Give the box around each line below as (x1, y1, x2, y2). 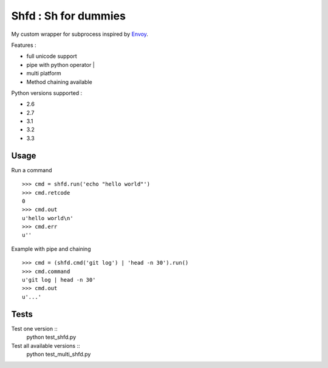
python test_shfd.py (26, 333, 77, 341)
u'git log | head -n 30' (22, 277, 96, 283)
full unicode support (26, 52, 77, 60)
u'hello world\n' (22, 215, 73, 221)
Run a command (11, 166, 52, 173)
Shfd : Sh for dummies (11, 9, 126, 23)
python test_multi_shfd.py (26, 350, 91, 358)
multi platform (26, 70, 62, 77)
